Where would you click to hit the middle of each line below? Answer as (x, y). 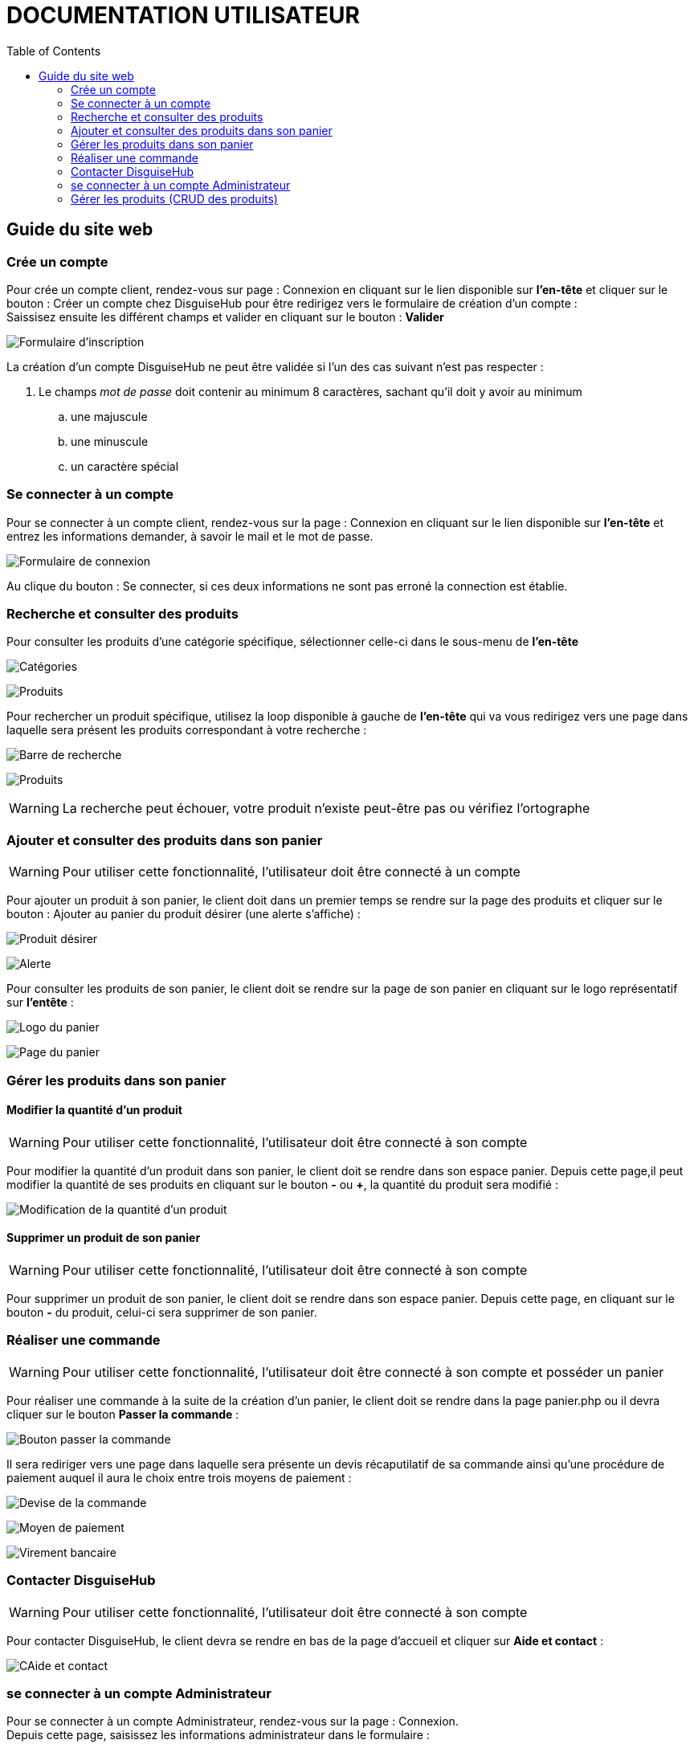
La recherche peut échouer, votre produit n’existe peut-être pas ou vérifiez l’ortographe (326, 809)
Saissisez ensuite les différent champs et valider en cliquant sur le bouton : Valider (225, 317)
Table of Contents (54, 51)
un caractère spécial (125, 466)
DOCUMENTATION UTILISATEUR (183, 15)
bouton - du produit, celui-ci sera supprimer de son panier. (162, 1313)
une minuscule (110, 441)
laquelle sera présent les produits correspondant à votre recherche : (187, 730)
